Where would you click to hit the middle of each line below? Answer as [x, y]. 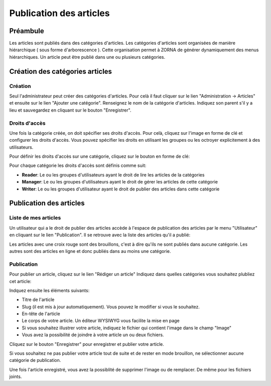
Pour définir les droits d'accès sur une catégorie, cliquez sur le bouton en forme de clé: [100, 156]
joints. [16, 376]
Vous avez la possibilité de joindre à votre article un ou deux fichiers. [93, 335]
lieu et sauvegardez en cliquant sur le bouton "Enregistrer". [70, 110]
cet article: [20, 281]
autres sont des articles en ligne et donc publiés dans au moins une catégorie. [90, 251]
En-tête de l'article [41, 314]
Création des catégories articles [61, 71]
